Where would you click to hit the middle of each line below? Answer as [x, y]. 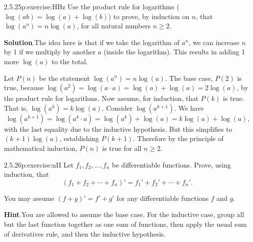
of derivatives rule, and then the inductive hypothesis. [85, 233]
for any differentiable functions [163, 198]
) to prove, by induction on [149, 16]
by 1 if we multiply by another [50, 52]
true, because [24, 87]
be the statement [64, 78]
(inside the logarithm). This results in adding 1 [174, 52]
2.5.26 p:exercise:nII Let [39, 164]
